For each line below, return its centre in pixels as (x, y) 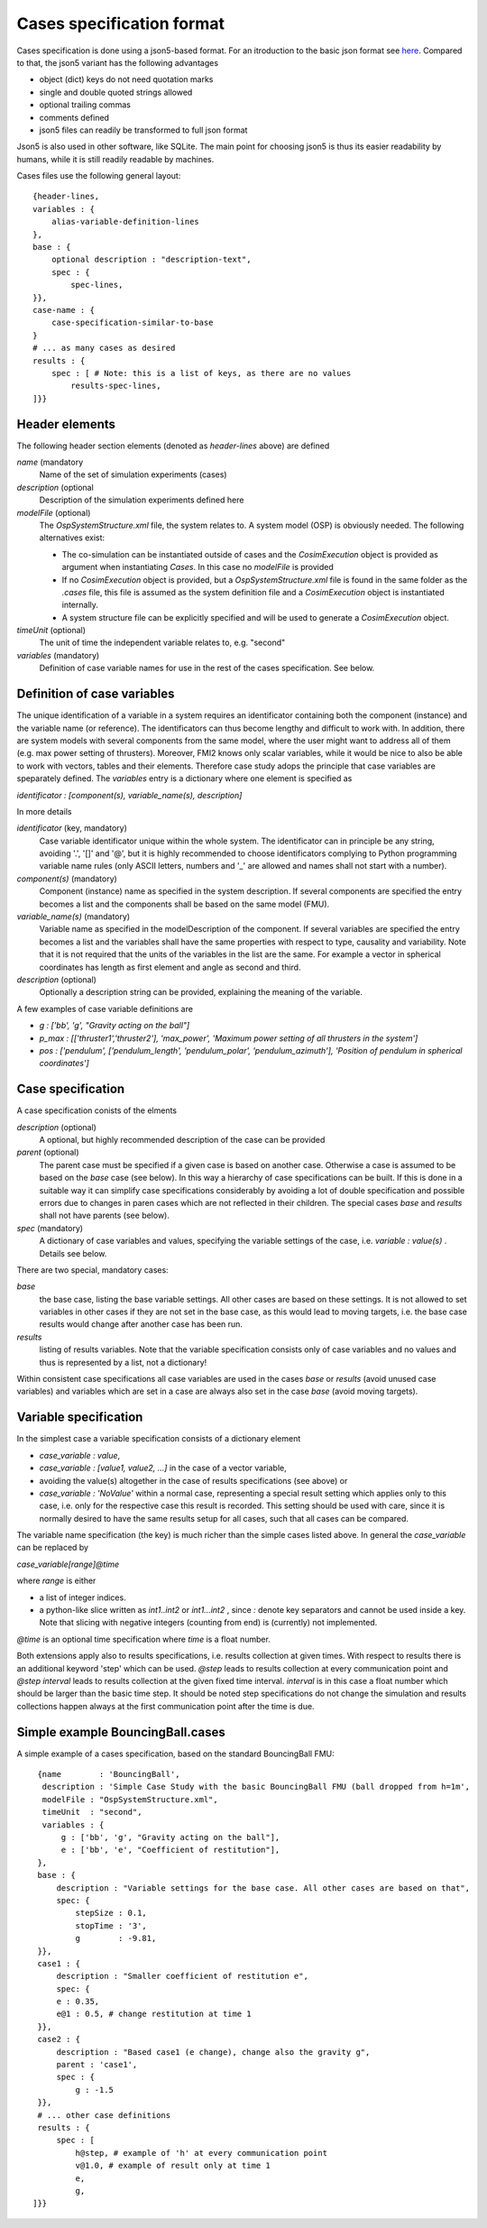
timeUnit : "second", (92, 1812)
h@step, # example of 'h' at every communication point (202, 2153)
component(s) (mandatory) (67, 879)
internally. (80, 605)
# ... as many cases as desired (104, 348)
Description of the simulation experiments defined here (142, 500)
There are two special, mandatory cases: (92, 1270)
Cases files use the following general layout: (99, 176)
